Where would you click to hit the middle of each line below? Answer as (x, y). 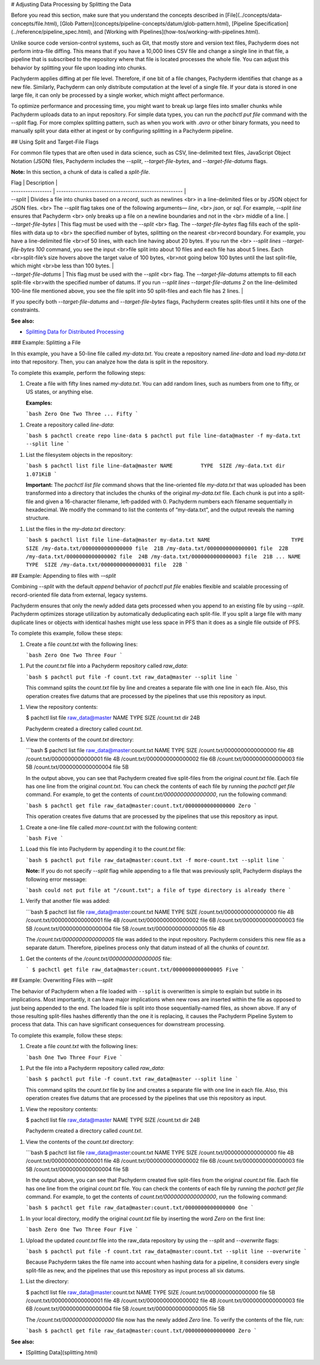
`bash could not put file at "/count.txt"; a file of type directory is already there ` (159, 890)
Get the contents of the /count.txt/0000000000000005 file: (99, 959)
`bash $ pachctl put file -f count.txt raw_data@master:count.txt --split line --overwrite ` (167, 1251)
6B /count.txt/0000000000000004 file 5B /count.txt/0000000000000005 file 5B (125, 1309)
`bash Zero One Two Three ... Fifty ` (82, 414)
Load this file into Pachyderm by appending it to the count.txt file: (106, 849)
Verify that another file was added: (68, 901)
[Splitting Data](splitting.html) (62, 1352)
